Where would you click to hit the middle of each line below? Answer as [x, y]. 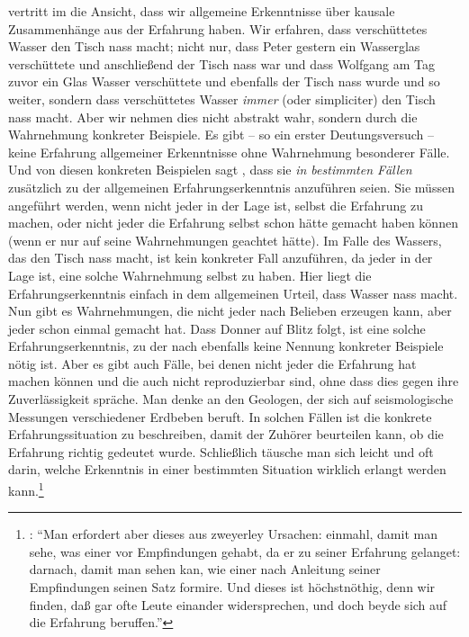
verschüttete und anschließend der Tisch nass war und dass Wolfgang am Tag [221, 63]
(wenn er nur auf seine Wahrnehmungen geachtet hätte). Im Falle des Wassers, [225, 240]
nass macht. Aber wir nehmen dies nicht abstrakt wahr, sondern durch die [213, 117]
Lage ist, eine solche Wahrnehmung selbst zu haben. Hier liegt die [190, 275]
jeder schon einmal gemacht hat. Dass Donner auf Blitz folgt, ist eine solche [217, 328]
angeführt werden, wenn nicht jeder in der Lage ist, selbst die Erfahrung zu [216, 205]
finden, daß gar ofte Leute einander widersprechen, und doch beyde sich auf [238, 604]
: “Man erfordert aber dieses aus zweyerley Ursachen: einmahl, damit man [233, 534]
